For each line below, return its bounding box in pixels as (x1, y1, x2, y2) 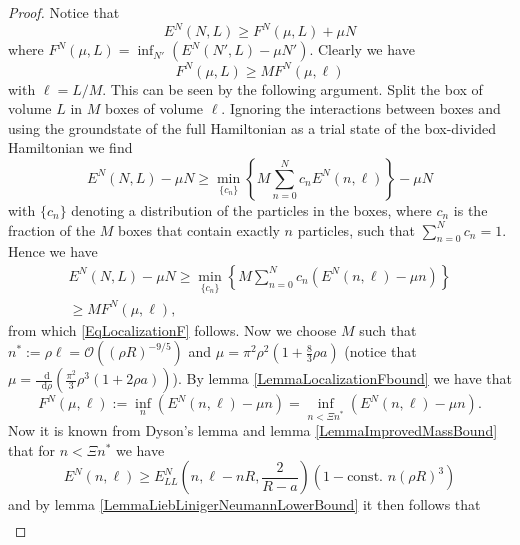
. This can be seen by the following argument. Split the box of (102, 78, 483, 99)
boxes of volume (105, 98, 204, 119)
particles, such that (297, 219, 415, 240)
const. (347, 470, 383, 485)
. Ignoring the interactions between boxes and (221, 98, 501, 119)
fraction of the (8, 219, 96, 240)
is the (453, 199, 488, 220)
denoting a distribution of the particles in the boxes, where (71, 199, 432, 220)
